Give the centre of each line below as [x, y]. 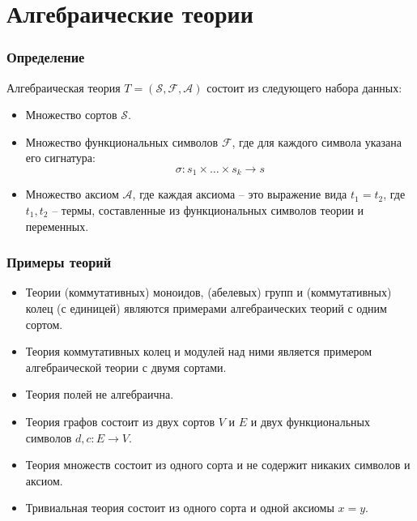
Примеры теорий [59, 262]
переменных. [57, 226]
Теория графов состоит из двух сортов [120, 421]
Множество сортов [71, 115]
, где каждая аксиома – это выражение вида [240, 194]
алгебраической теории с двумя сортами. [126, 367]
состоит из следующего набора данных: [304, 87]
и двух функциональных [310, 421]
